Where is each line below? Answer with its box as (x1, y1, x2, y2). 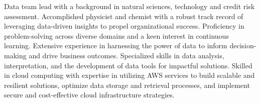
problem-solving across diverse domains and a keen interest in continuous (4, 30, 229, 41)
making (4, 50, 27, 60)
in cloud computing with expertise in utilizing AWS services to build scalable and (4, 70, 255, 80)
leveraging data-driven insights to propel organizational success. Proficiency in (4, 21, 244, 31)
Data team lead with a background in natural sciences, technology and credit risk (4, 1, 255, 11)
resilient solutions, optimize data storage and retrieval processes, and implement (4, 79, 250, 90)
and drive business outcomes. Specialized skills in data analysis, (29, 50, 224, 60)
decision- (229, 40, 256, 51)
